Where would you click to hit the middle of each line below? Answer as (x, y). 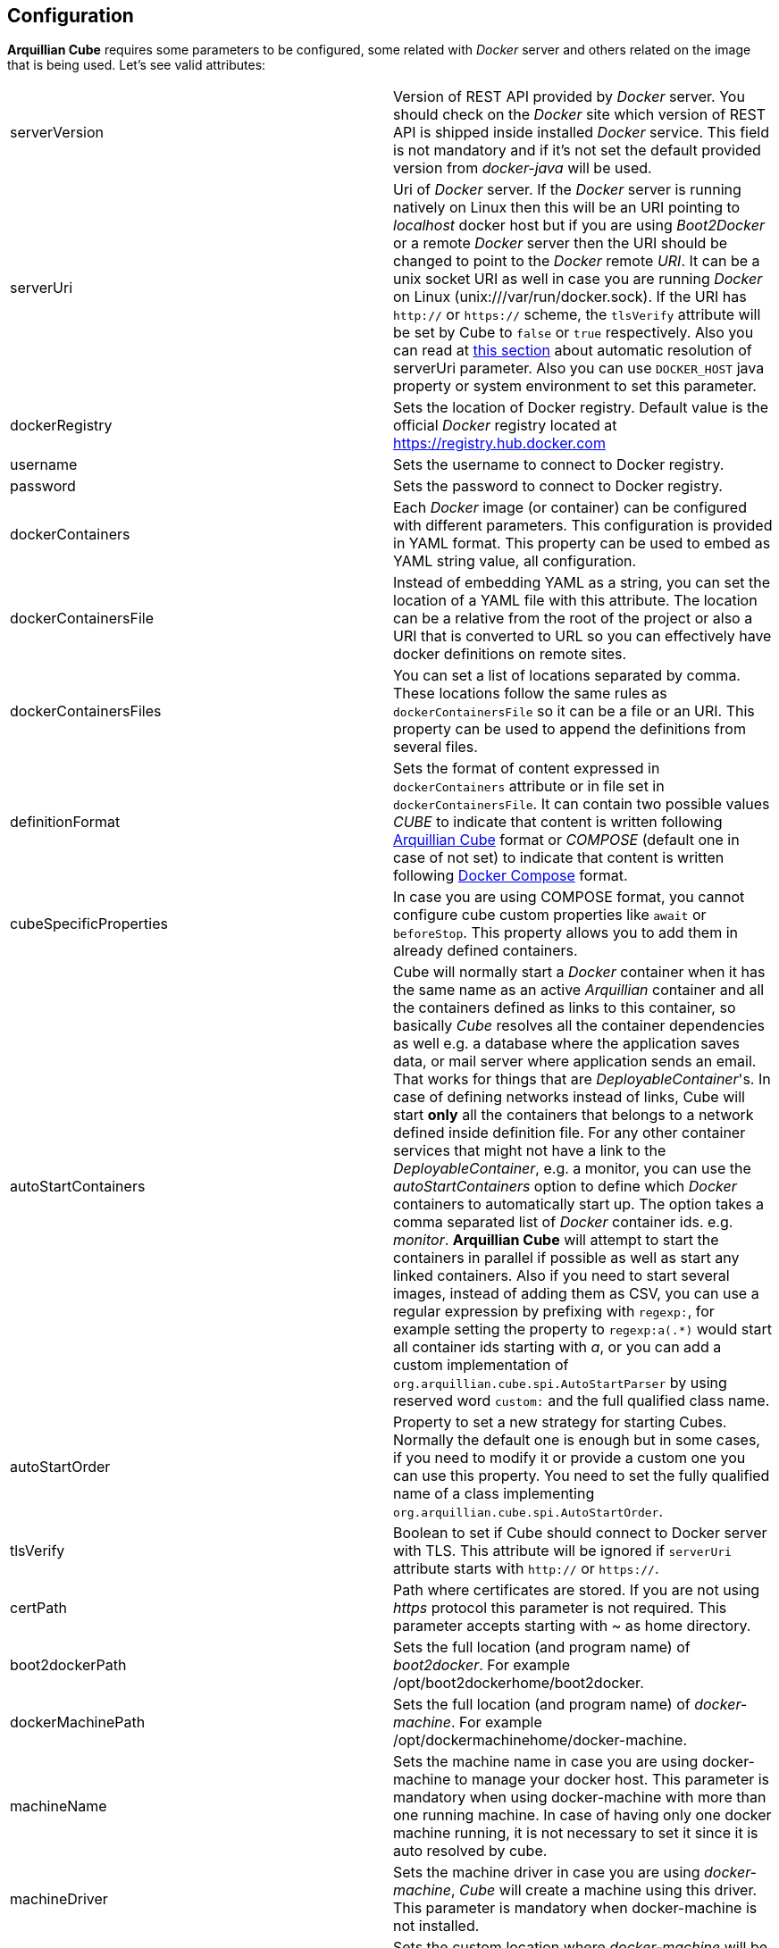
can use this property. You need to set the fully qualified (582, 1476)
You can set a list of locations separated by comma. (567, 676)
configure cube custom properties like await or (550, 915)
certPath (38, 1608)
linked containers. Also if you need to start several (561, 1276)
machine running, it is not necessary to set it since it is (576, 1833)
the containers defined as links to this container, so (565, 1008)
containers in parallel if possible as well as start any (566, 1258)
